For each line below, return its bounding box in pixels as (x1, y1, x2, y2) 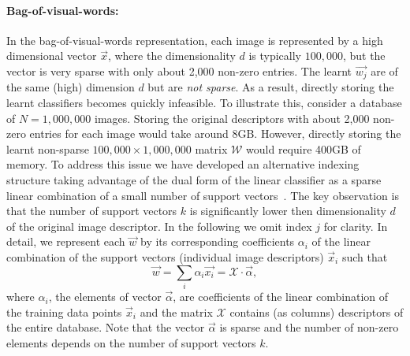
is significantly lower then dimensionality (189, 202, 386, 219)
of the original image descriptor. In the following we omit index (6, 217, 312, 234)
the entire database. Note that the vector (6, 319, 205, 336)
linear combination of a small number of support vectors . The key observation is (6, 187, 399, 203)
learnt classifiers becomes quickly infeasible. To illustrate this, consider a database (6, 95, 402, 111)
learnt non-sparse (6, 140, 89, 157)
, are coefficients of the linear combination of (173, 288, 389, 305)
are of (371, 62, 398, 79)
